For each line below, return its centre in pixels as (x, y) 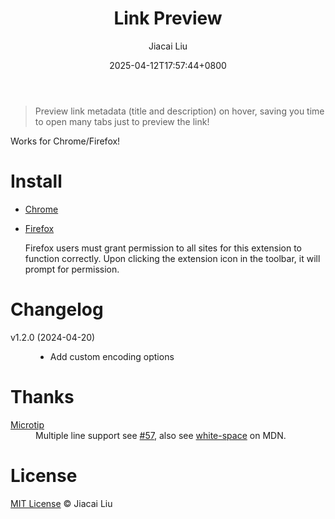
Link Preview (168, 18)
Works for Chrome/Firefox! (65, 141)
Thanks (42, 397)
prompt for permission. (72, 269)
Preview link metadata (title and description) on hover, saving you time (179, 111)
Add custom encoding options (112, 356)
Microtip (27, 424)
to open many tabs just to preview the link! (122, 121)
